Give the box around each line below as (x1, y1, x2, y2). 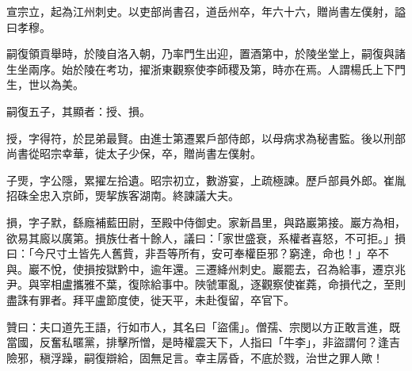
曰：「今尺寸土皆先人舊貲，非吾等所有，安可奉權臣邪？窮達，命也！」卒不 (6, 245, 389, 262)
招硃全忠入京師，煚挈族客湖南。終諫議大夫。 (6, 187, 239, 204)
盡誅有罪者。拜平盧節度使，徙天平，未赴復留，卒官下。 (6, 291, 295, 308)
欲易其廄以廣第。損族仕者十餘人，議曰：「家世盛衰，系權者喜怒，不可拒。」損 (6, 229, 406, 246)
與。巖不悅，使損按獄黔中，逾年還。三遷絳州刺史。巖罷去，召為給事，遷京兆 (6, 260, 406, 277)
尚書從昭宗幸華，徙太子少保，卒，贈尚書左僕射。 (6, 145, 261, 162)
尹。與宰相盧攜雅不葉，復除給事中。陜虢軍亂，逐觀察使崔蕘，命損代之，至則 (6, 276, 406, 293)
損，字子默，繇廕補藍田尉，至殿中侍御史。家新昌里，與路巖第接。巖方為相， (6, 213, 406, 230)
